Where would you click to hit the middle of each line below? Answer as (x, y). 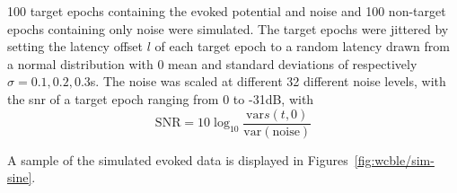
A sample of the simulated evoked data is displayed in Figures (178, 159)
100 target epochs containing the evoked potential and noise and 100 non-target (227, 11)
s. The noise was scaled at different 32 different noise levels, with (268, 81)
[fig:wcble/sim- (394, 159)
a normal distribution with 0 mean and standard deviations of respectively (212, 63)
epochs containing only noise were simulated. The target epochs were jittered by (228, 28)
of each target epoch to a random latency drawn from (302, 46)
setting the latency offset (75, 46)
